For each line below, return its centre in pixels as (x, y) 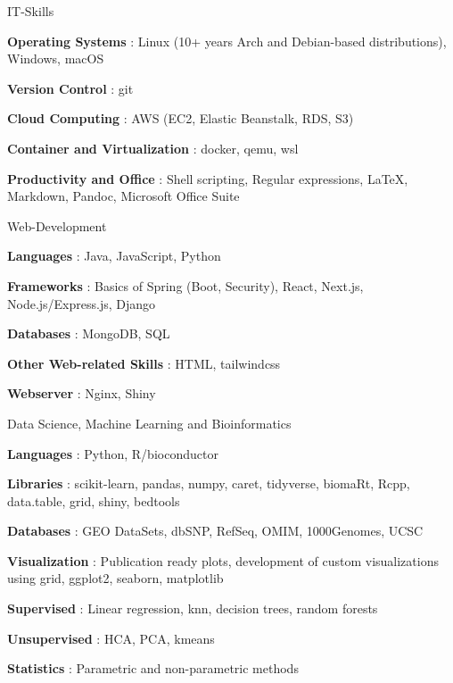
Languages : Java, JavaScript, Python (114, 256)
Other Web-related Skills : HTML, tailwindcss (144, 363)
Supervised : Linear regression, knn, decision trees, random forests (193, 608)
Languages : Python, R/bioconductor (113, 453)
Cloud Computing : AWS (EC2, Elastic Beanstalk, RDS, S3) (181, 118)
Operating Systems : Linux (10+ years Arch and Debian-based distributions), (227, 41)
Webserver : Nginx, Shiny (82, 393)
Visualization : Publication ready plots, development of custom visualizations (223, 560)
